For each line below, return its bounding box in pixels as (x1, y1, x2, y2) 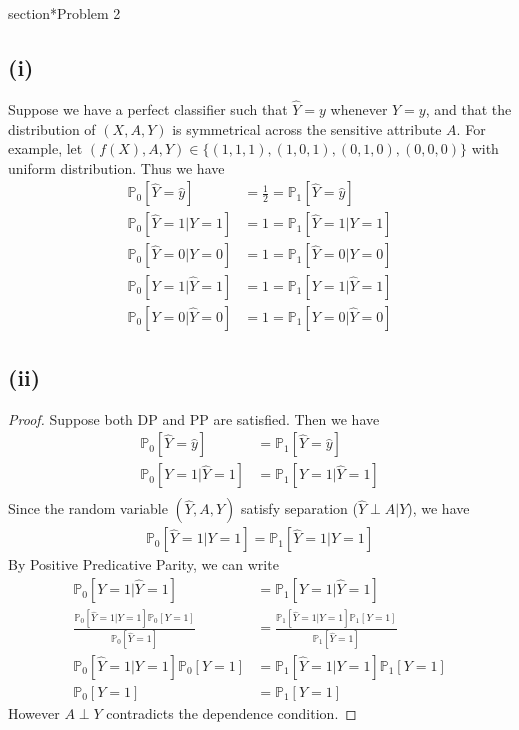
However (8, 702, 60, 723)
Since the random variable (8, 498, 168, 519)
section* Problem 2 (8, 3, 121, 23)
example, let (8, 138, 83, 159)
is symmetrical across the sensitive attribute (172, 118, 442, 139)
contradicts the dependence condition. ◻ (106, 702, 357, 723)
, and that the (425, 99, 512, 120)
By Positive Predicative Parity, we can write (8, 554, 279, 575)
